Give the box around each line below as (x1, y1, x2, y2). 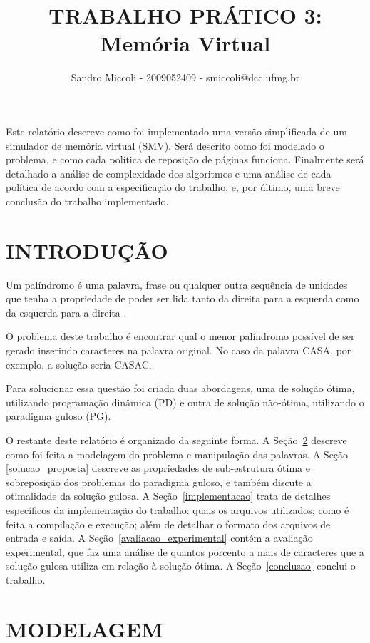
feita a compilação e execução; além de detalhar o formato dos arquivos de (6, 516, 331, 531)
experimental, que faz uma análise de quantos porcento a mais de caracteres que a (6, 544, 364, 559)
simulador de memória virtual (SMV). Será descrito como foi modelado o (6, 138, 324, 153)
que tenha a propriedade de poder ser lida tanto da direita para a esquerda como (6, 291, 359, 306)
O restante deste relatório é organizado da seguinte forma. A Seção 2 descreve (6, 432, 347, 447)
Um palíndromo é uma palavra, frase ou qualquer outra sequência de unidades (6, 277, 348, 292)
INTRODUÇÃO (6, 235, 168, 264)
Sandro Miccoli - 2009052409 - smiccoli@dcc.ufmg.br (71, 70, 300, 85)
